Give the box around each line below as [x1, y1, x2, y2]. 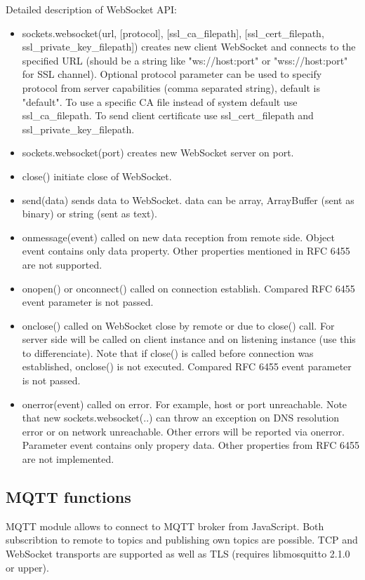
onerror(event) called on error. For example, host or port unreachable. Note [22, 396, 347, 411]
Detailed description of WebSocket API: [6, 2, 177, 16]
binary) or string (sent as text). [22, 206, 157, 221]
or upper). [6, 560, 49, 574]
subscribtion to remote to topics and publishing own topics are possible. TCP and [6, 532, 358, 547]
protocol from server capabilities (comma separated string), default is [22, 80, 320, 95]
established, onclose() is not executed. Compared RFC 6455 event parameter [22, 359, 352, 374]
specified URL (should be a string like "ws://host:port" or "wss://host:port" [22, 53, 348, 67]
